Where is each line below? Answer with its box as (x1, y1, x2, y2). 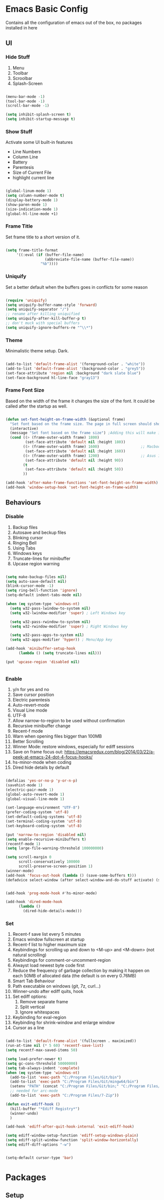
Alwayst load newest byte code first (12, 963, 85, 969)
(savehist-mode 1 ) (5, 783, 43, 787)
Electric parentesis (12, 697, 50, 703)
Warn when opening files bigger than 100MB (12, 733, 102, 739)
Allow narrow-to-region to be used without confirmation (12, 718, 125, 724)
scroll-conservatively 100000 (18, 859, 80, 864)
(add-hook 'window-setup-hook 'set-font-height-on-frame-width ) (5, 485, 139, 490)
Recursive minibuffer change (12, 723, 71, 729)
